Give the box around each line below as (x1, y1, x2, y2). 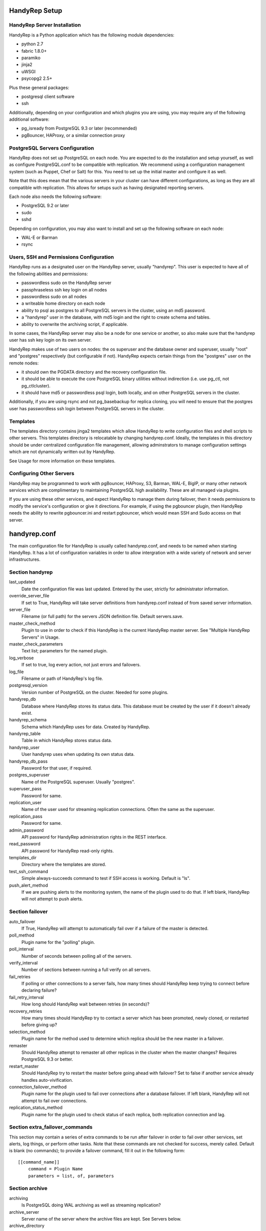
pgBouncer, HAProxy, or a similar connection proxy (21, 132, 125, 138)
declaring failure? (21, 987, 57, 993)
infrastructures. (9, 556, 40, 562)
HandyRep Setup (9, 6, 63, 15)
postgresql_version (9, 682, 48, 688)
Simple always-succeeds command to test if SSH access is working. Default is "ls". (21, 875, 191, 881)
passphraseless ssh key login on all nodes (21, 287, 107, 292)
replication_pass (9, 813, 43, 819)
